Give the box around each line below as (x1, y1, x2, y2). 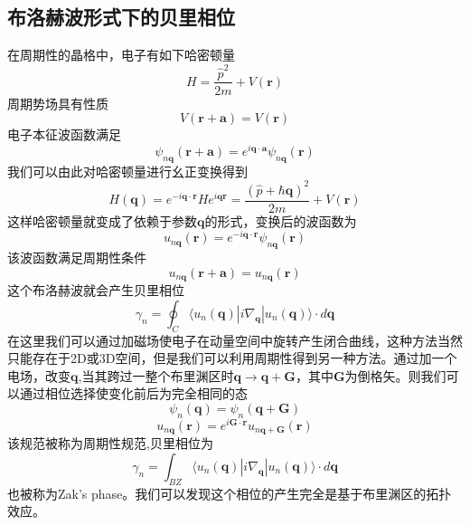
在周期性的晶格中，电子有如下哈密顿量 (7, 45, 235, 64)
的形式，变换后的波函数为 (204, 211, 357, 230)
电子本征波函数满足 (7, 125, 121, 144)
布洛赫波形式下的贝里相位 (7, 3, 235, 31)
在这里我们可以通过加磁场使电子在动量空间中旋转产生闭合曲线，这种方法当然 (7, 330, 463, 349)
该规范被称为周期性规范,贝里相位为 (7, 434, 213, 453)
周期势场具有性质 (7, 93, 108, 112)
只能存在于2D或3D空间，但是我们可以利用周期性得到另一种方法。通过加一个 (7, 348, 457, 367)
